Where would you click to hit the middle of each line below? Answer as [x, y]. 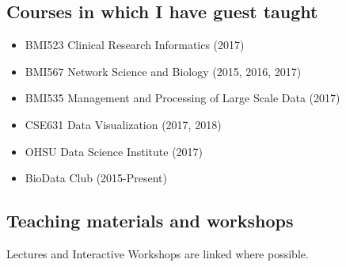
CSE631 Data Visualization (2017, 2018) [123, 124]
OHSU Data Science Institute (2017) [114, 151]
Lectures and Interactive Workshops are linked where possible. [158, 253]
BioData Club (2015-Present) [96, 178]
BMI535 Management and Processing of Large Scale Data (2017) [183, 98]
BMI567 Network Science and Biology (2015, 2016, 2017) [163, 71]
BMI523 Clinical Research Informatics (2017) [135, 45]
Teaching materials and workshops [150, 221]
